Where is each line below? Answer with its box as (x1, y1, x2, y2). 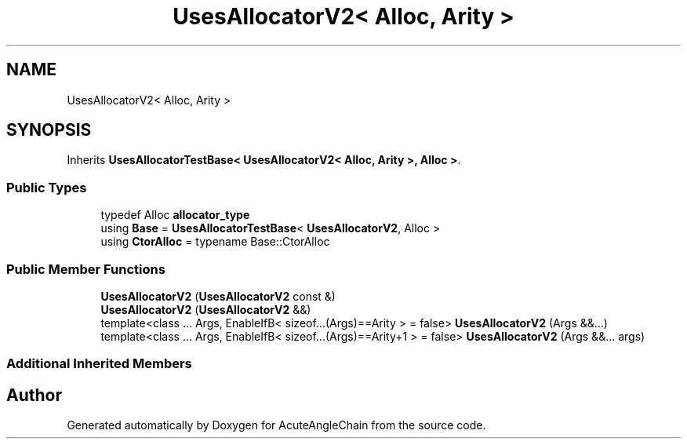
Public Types (6, 179, 87, 195)
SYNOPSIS (6, 120, 92, 140)
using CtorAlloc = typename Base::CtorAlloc (100, 235, 330, 249)
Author (6, 385, 62, 405)
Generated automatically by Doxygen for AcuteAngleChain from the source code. (67, 418, 486, 432)
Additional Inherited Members (6, 356, 192, 372)
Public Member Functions (6, 261, 165, 277)
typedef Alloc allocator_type (100, 208, 250, 222)
